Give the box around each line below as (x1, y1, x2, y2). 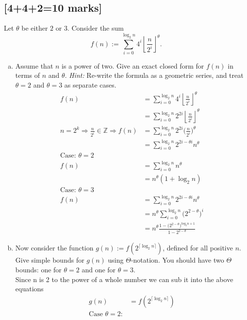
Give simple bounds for (15, 255, 84, 265)
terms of (15, 70, 40, 80)
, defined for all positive (163, 243, 233, 253)
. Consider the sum (67, 23, 124, 33)
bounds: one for (15, 264, 62, 274)
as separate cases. (64, 80, 116, 90)
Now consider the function (15, 243, 94, 253)
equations (15, 284, 44, 294)
